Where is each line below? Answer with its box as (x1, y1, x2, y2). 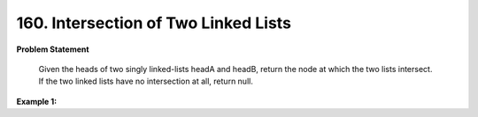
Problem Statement (16, 44, 89, 55)
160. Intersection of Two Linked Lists (16, 13, 292, 33)
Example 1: (16, 96, 58, 106)
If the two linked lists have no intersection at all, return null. (38, 76, 254, 87)
